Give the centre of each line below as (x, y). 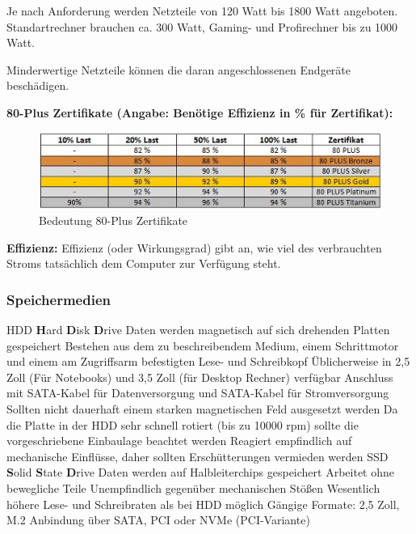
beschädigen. (38, 85)
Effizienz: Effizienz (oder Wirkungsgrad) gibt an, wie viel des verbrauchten (194, 247)
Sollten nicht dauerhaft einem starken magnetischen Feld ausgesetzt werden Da (202, 408)
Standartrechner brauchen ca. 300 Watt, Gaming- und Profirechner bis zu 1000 (202, 26)
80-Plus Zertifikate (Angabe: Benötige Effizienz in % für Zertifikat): (200, 112)
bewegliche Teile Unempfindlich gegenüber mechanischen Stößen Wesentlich (193, 487)
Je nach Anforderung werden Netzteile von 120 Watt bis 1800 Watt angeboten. (202, 11)
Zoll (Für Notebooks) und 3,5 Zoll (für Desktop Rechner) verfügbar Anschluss (200, 377)
